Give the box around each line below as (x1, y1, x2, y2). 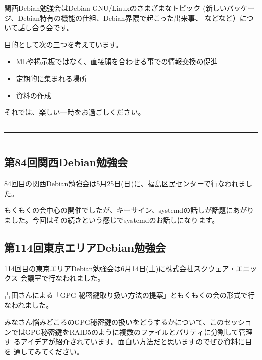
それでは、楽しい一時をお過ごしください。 (4, 107, 145, 117)
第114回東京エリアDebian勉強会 (4, 239, 166, 255)
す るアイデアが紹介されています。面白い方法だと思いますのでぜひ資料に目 (4, 336, 252, 347)
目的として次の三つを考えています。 (4, 39, 123, 49)
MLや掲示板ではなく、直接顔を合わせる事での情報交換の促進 (16, 56, 218, 67)
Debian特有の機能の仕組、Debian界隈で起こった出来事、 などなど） (18, 12, 240, 23)
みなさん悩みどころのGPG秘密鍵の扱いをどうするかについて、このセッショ (4, 316, 252, 327)
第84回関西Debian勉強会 (4, 154, 128, 170)
